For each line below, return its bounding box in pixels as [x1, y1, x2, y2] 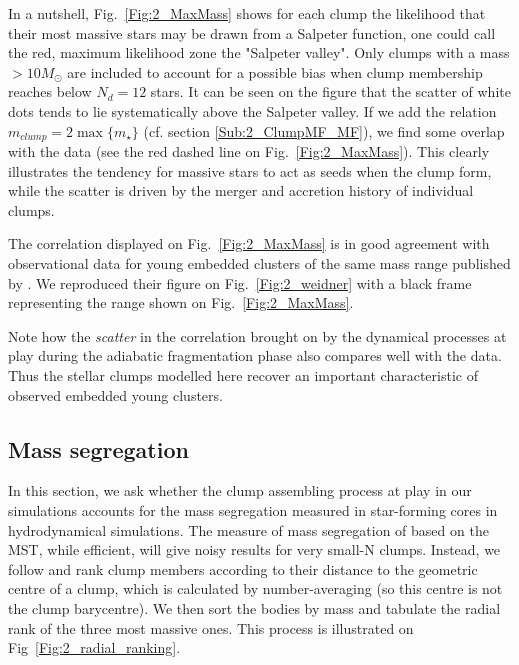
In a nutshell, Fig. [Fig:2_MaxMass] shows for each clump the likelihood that [8, 3, 486, 23]
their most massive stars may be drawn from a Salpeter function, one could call [8, 22, 496, 43]
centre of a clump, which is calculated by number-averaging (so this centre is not [8, 578, 503, 599]
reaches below [8, 81, 92, 102]
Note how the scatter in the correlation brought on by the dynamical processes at [8, 325, 507, 346]
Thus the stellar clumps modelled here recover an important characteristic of [8, 364, 478, 385]
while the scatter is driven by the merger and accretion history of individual [8, 180, 474, 201]
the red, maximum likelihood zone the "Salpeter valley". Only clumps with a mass [8, 42, 510, 63]
